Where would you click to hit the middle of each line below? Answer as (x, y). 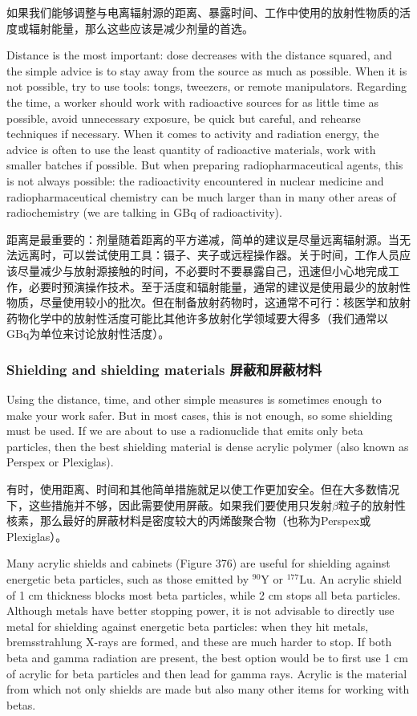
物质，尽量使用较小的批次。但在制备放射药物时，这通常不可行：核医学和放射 (208, 302)
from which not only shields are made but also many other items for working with (208, 689)
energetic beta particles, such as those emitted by (128, 579)
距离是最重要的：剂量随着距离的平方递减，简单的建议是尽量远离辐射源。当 (203, 239)
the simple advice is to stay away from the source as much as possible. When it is (207, 70)
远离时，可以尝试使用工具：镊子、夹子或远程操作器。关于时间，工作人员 (208, 255)
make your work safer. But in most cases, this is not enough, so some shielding (200, 415)
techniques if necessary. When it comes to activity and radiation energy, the (193, 134)
